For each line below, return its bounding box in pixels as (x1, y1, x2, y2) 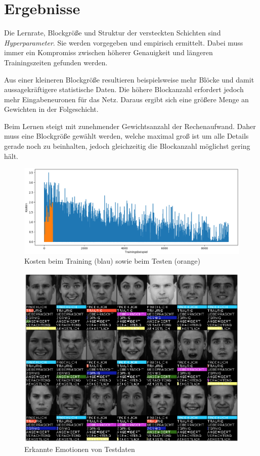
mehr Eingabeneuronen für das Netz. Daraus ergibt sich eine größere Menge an (4, 94, 249, 104)
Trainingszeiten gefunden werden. (4, 57, 108, 67)
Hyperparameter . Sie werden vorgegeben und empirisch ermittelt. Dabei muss (4, 37, 243, 48)
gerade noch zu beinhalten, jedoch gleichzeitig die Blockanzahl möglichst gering (4, 141, 250, 151)
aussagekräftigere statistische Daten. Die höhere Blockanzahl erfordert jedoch (4, 84, 244, 95)
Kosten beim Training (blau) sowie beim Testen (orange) (24, 256, 200, 266)
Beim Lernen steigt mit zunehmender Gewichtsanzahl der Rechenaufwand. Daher (4, 120, 256, 131)
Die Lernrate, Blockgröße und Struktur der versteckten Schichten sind (4, 27, 221, 38)
